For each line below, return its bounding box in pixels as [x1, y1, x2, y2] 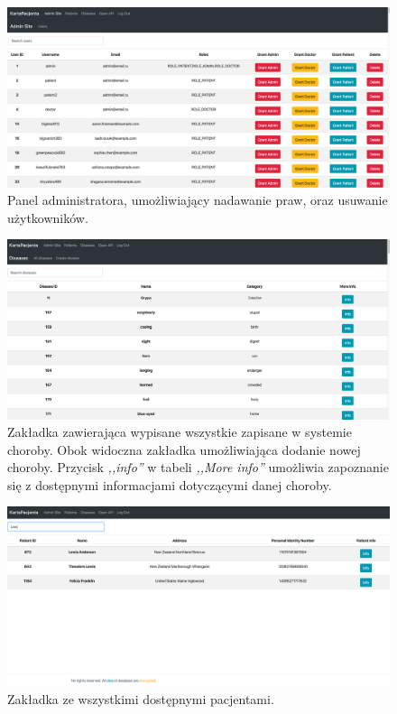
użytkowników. [7, 208, 88, 227]
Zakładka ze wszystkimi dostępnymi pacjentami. [7, 689, 274, 708]
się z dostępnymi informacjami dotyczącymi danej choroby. [7, 475, 332, 494]
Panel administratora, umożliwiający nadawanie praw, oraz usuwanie [7, 190, 388, 209]
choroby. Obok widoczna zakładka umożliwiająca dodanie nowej [7, 440, 361, 459]
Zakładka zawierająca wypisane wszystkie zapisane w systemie [7, 422, 352, 441]
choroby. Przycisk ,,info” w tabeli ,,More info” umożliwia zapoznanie [7, 458, 389, 477]
